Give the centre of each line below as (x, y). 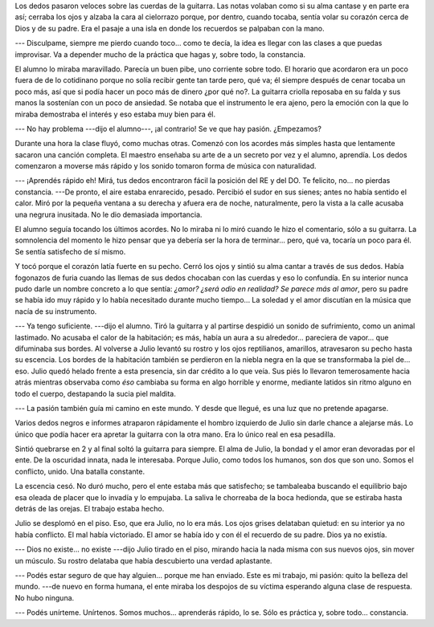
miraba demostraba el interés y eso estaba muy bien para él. (115, 114)
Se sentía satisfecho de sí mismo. (70, 251)
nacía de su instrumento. (56, 311)
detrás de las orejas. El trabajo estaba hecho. (90, 509)
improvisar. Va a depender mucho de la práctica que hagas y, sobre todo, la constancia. (160, 54)
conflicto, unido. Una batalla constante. (80, 471)
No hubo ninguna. (45, 597)
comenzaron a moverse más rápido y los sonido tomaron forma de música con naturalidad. (166, 166)
